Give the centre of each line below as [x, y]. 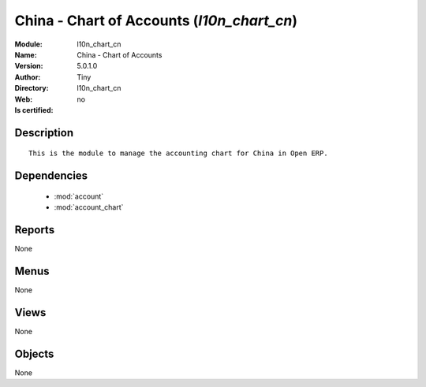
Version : [29, 66]
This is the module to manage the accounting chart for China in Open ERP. [178, 153]
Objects [34, 354]
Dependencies [51, 176]
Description [44, 133]
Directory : [32, 88]
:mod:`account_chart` [89, 207]
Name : [26, 54]
